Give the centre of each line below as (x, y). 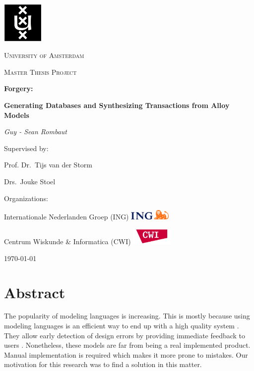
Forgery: (19, 88)
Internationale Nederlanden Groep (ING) (66, 217)
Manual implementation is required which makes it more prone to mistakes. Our (126, 354)
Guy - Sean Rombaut (35, 132)
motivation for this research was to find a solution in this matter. (103, 364)
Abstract (35, 292)
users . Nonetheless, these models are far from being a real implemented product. (127, 345)
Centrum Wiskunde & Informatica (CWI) (67, 241)
